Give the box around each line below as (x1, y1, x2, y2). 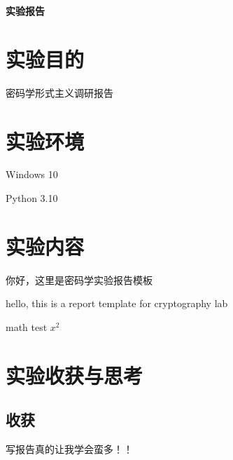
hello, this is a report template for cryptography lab (6, 296, 228, 311)
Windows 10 (6, 167, 58, 182)
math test (6, 319, 48, 334)
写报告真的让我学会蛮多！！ (6, 442, 133, 456)
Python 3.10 (6, 191, 58, 205)
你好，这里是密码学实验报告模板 (6, 272, 153, 287)
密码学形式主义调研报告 (6, 85, 113, 100)
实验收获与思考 (6, 360, 143, 389)
